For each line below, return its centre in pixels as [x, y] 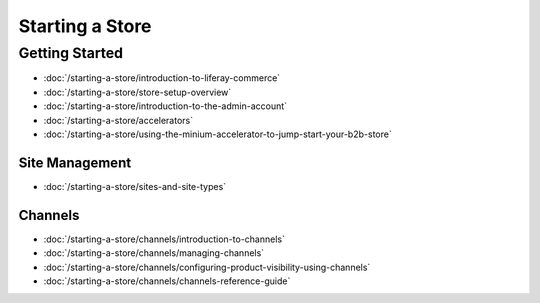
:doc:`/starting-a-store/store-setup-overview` [137, 92]
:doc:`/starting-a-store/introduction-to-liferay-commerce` [162, 78]
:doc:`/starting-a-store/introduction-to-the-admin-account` [165, 106]
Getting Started [71, 53]
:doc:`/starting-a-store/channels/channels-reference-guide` [167, 281]
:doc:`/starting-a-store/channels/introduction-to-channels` [164, 239]
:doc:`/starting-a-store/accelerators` [118, 120]
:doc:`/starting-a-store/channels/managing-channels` [154, 253]
